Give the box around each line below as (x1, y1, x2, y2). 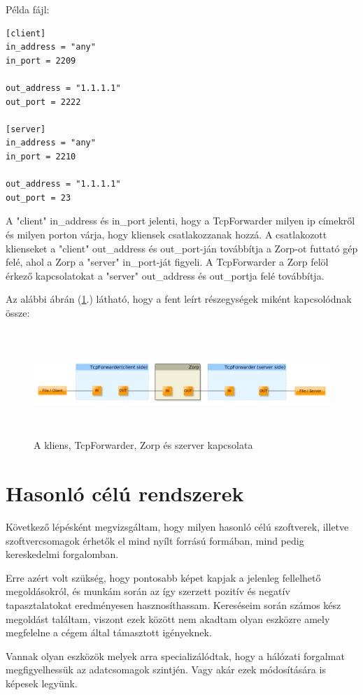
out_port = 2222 (6, 96, 81, 107)
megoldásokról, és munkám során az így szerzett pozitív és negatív (6, 584, 290, 599)
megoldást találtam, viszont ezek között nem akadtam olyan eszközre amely (6, 611, 330, 626)
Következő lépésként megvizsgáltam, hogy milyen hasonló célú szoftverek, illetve (6, 519, 349, 533)
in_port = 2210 (6, 151, 76, 162)
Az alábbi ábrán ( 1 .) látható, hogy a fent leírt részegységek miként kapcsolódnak (6, 292, 352, 306)
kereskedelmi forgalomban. (6, 547, 119, 561)
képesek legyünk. (6, 675, 78, 690)
